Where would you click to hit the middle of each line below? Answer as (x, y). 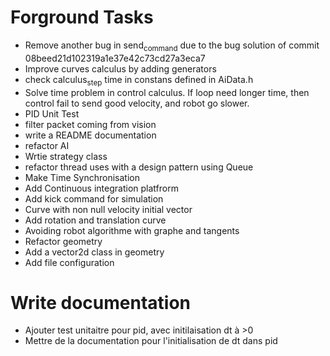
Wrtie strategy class (66, 156)
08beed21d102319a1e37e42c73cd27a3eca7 (115, 58)
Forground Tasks (82, 17)
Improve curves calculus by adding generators (120, 68)
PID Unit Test (52, 113)
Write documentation (100, 302)
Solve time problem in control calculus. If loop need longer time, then (167, 92)
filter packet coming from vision (90, 124)
